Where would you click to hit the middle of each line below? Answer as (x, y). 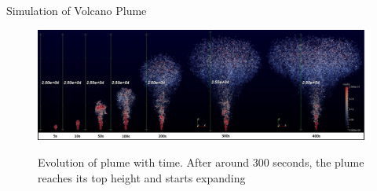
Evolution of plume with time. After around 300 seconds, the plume (201, 162)
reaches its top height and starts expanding (142, 177)
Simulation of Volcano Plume (77, 10)
